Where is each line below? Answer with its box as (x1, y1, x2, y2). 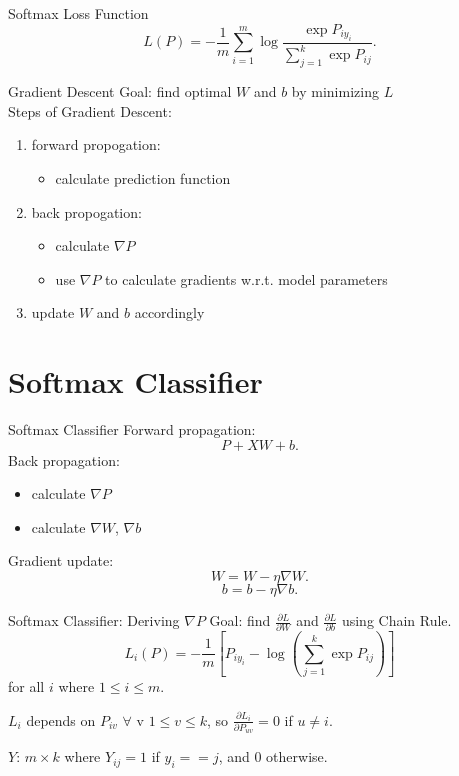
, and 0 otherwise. (218, 746, 328, 767)
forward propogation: (31, 134, 161, 155)
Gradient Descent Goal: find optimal (8, 81, 232, 102)
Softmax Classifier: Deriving (8, 610, 180, 631)
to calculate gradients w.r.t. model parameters (105, 268, 388, 289)
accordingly (134, 302, 205, 323)
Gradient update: (8, 550, 114, 571)
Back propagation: (8, 449, 120, 470)
